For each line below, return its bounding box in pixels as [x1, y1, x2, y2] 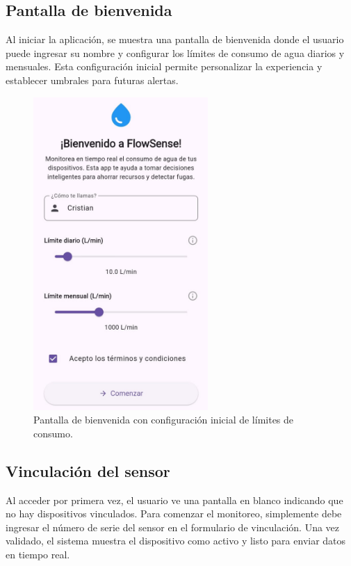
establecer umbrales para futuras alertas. [6, 72, 179, 87]
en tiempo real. [6, 547, 70, 561]
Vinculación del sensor [6, 460, 170, 481]
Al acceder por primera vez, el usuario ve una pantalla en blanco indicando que [6, 492, 343, 507]
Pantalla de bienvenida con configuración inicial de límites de [33, 412, 294, 427]
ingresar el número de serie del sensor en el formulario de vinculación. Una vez [6, 519, 340, 534]
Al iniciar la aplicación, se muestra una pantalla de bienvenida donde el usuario [6, 32, 344, 47]
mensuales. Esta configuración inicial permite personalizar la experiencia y [6, 59, 323, 74]
